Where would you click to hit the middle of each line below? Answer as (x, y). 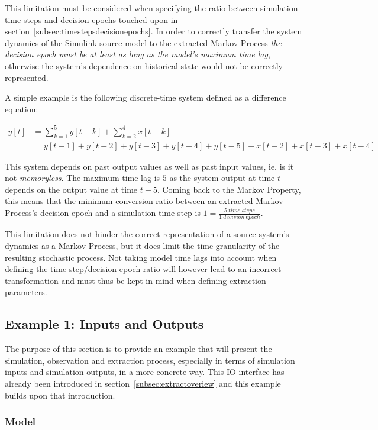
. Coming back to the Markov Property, (229, 189)
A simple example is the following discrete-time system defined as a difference (146, 97)
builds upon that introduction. (60, 395)
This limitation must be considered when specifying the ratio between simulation (151, 8)
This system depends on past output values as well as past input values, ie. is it (149, 166)
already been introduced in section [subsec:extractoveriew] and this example (143, 383)
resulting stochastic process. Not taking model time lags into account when (141, 257)
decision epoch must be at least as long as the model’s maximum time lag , (138, 54)
